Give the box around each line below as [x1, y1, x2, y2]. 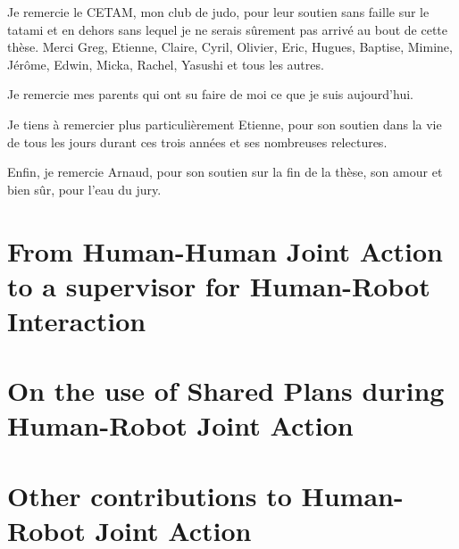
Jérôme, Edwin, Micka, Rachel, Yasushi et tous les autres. [7, 54, 324, 73]
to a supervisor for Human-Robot [7, 267, 430, 304]
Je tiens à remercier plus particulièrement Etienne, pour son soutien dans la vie [7, 114, 442, 133]
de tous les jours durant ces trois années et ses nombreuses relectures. [7, 132, 388, 151]
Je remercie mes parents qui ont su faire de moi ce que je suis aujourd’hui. [7, 85, 413, 104]
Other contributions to [7, 477, 292, 513]
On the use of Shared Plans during [7, 372, 445, 409]
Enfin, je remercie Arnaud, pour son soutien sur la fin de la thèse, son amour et [7, 162, 443, 181]
